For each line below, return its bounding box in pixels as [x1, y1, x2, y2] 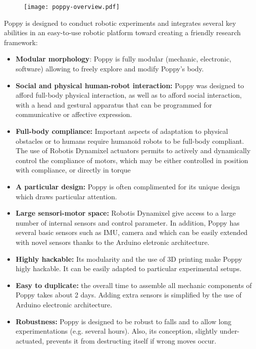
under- [219, 326, 240, 336]
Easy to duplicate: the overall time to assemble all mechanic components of [15, 280, 252, 290]
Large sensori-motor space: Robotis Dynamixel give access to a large [15, 208, 236, 218]
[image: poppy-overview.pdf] [24, 3, 120, 10]
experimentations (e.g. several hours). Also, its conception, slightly [15, 326, 218, 336]
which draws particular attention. [15, 191, 117, 201]
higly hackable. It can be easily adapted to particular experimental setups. [15, 263, 242, 274]
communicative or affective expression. [15, 109, 132, 119]
